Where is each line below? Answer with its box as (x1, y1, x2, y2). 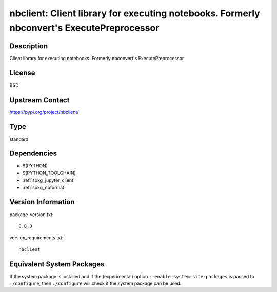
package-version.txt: (9, 211, 54, 218)
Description (9, 42, 48, 50)
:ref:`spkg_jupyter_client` (22, 177, 75, 183)
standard (9, 136, 29, 142)
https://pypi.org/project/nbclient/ (9, 109, 79, 115)
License (9, 68, 35, 77)
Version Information (9, 198, 75, 206)
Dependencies (9, 149, 57, 158)
